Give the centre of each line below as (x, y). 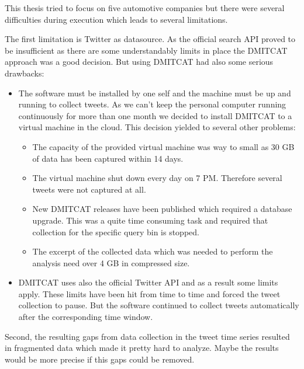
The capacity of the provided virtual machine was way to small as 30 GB (163, 146)
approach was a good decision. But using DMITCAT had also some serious (139, 62)
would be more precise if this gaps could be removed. (100, 359)
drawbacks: (25, 73)
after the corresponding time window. (86, 317)
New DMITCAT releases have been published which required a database (162, 209)
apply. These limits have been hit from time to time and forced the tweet (149, 293)
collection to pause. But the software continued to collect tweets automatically (159, 305)
